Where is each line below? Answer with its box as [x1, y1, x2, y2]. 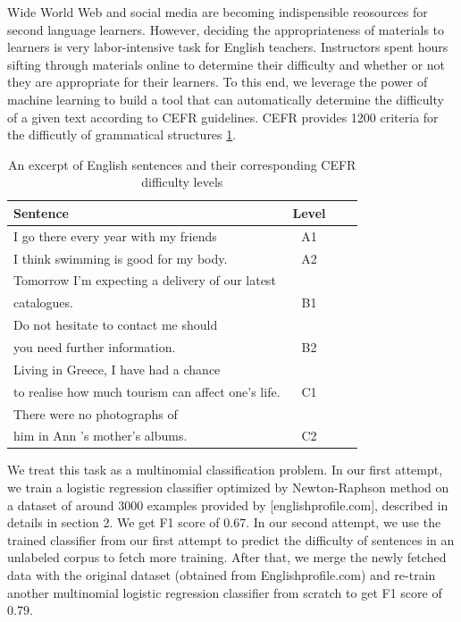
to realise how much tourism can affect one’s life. [13, 382, 281, 400]
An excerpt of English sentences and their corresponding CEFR [8, 155, 356, 173]
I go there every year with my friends [13, 226, 217, 245]
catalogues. [13, 293, 73, 312]
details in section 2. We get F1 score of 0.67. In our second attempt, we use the [7, 513, 441, 532]
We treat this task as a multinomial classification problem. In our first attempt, [7, 460, 443, 479]
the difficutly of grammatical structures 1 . [7, 125, 237, 144]
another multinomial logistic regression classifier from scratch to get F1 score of [7, 583, 442, 601]
